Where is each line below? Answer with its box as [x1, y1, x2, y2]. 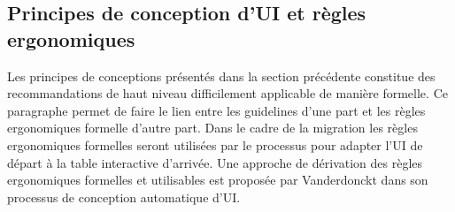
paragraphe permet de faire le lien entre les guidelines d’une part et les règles [7, 101, 426, 119]
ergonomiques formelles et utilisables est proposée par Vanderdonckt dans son [7, 170, 428, 189]
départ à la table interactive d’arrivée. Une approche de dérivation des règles [7, 153, 423, 171]
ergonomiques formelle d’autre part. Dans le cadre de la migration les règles [7, 118, 418, 137]
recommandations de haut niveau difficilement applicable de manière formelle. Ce [7, 84, 448, 102]
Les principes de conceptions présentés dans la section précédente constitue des [7, 66, 436, 85]
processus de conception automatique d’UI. [7, 187, 241, 206]
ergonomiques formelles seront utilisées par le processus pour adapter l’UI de [7, 135, 423, 154]
